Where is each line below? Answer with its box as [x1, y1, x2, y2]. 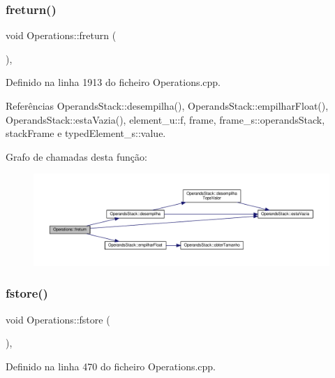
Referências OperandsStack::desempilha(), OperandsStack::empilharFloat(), [6, 99, 329, 112]
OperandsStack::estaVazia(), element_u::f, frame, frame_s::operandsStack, [6, 112, 325, 126]
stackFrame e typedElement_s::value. [6, 126, 166, 140]
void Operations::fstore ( [6, 312, 110, 326]
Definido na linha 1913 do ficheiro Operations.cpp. [6, 75, 221, 89]
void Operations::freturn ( [6, 28, 117, 43]
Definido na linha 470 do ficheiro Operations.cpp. [6, 358, 216, 373]
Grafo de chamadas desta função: [6, 149, 147, 163]
